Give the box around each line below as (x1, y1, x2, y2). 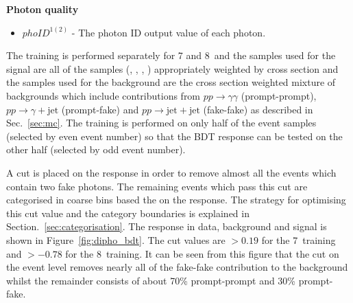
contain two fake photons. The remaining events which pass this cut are (6, 179, 308, 193)
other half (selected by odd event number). (6, 142, 186, 157)
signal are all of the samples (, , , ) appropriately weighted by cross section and (6, 61, 339, 76)
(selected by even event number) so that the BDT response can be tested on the (6, 128, 343, 143)
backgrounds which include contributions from (6, 88, 201, 102)
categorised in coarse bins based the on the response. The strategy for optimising (6, 192, 346, 207)
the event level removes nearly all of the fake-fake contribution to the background (6, 260, 348, 274)
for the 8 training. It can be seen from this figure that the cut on (65, 246, 339, 260)
